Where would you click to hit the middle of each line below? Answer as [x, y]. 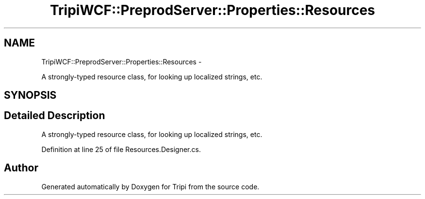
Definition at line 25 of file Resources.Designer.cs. [121, 149]
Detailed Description [55, 116]
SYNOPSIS [30, 95]
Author [21, 168]
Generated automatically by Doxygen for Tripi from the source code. [150, 186]
